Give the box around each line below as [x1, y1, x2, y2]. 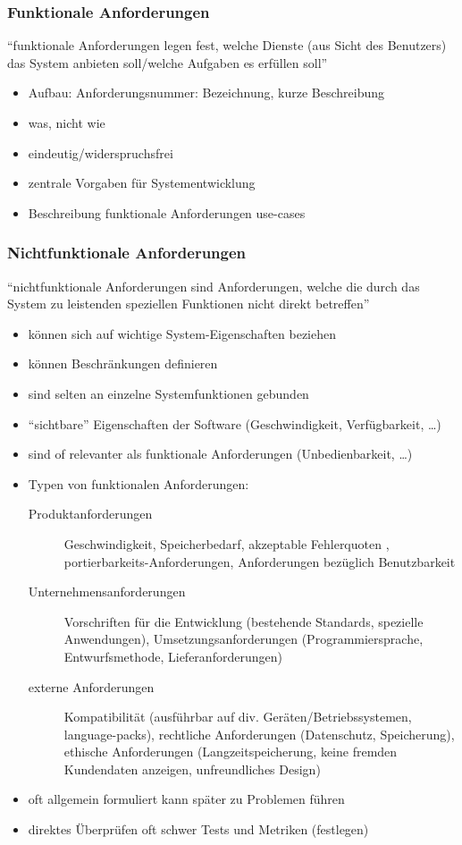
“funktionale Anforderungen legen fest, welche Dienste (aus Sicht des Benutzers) [7, 36, 447, 55]
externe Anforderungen [28, 677, 155, 696]
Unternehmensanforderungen [28, 582, 186, 601]
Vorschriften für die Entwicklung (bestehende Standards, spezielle [63, 612, 424, 630]
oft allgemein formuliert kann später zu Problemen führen [28, 790, 345, 808]
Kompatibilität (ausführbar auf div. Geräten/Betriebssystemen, [63, 707, 412, 726]
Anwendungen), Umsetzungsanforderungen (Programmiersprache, [63, 630, 424, 648]
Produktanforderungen [28, 504, 153, 523]
